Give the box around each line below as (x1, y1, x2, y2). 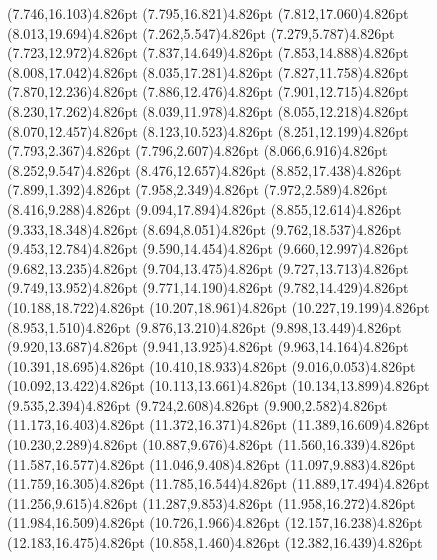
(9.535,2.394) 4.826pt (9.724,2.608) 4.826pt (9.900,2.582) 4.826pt (7, 394, 388, 415)
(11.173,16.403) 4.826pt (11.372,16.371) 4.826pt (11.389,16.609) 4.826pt (7, 414, 430, 435)
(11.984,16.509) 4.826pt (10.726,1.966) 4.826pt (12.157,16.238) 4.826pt (7, 512, 423, 533)
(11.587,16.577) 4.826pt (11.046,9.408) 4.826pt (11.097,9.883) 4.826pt (7, 453, 416, 474)
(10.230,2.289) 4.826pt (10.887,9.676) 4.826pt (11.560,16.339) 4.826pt (7, 434, 416, 455)
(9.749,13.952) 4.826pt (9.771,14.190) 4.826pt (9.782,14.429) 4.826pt (7, 277, 409, 298)
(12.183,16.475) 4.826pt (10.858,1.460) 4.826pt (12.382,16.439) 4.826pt (7, 532, 423, 553)
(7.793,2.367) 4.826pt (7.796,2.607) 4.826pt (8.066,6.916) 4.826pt (7, 140, 388, 161)
